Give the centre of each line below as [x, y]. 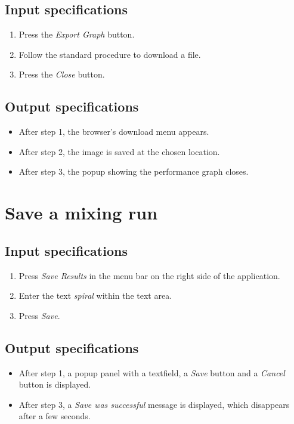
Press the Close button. [62, 74]
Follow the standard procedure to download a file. [110, 54]
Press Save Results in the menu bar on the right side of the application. [149, 275]
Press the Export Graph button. [77, 34]
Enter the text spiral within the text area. [95, 295]
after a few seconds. [55, 416]
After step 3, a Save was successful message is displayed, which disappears [154, 404]
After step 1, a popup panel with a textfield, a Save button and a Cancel [152, 372]
